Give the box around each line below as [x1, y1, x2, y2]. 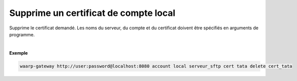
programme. [9, 31, 35, 37]
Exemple [9, 50, 28, 56]
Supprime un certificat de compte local [9, 7, 176, 18]
